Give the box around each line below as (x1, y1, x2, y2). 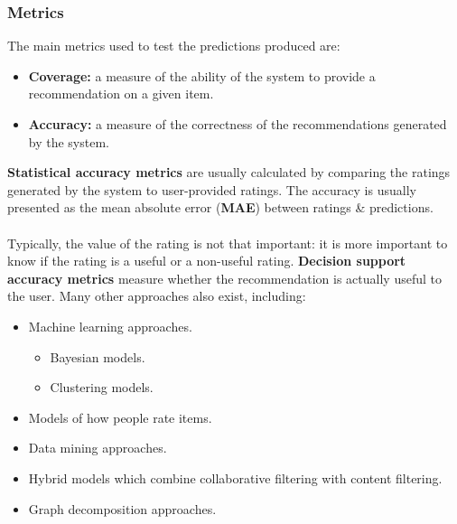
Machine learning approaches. (28, 316, 192, 335)
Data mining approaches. (28, 438, 167, 457)
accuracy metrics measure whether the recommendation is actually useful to (7, 268, 442, 287)
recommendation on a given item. (28, 84, 214, 103)
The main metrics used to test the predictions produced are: (7, 36, 340, 55)
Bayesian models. (50, 347, 145, 366)
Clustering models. (50, 378, 154, 397)
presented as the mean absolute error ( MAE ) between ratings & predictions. (7, 198, 434, 217)
